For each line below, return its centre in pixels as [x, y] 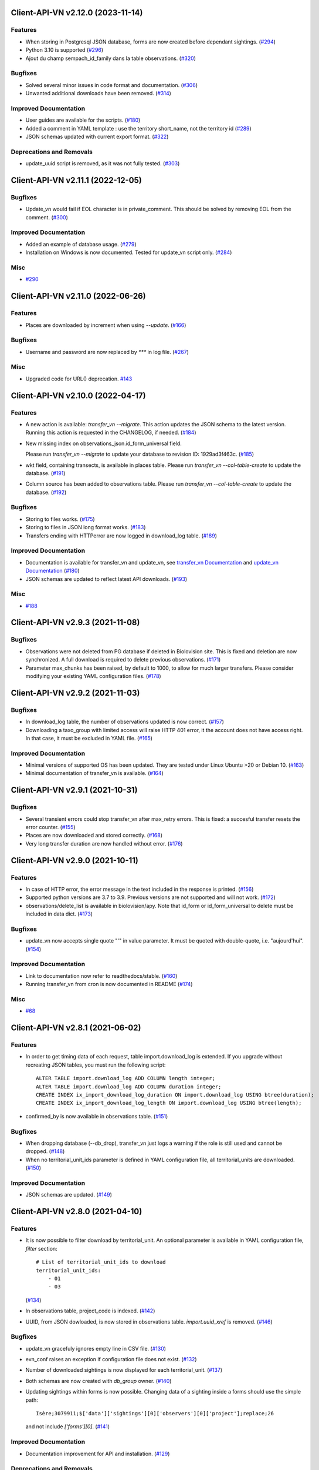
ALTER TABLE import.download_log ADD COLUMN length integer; [125, 1078]
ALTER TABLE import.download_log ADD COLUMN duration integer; [129, 1087]
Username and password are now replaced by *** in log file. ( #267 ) [107, 352]
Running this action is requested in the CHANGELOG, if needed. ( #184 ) [111, 433]
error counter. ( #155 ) [50, 827]
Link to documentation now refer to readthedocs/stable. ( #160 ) [101, 975]
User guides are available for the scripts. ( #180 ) [83, 120]
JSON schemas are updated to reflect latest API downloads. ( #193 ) [106, 579]
